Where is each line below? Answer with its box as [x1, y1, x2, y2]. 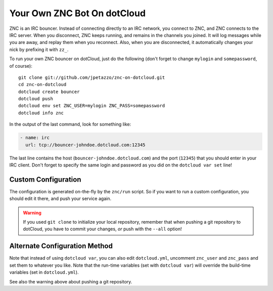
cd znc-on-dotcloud [18, 81, 67, 88]
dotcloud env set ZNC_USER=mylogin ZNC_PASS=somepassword [18, 103, 165, 109]
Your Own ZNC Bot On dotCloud [9, 8, 146, 19]
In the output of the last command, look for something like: [9, 121, 131, 128]
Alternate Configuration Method [9, 242, 113, 251]
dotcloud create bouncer [18, 89, 80, 95]
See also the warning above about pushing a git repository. [9, 278, 132, 284]
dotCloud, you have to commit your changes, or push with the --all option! [23, 226, 182, 232]
